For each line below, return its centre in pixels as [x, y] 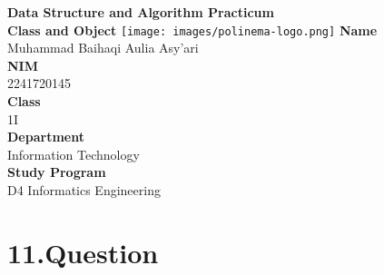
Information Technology [74, 154]
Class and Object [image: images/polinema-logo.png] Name [192, 29]
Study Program [57, 172]
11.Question [83, 252]
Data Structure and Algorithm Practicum [141, 12]
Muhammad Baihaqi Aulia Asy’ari [103, 48]
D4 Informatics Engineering [84, 190]
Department [46, 137]
